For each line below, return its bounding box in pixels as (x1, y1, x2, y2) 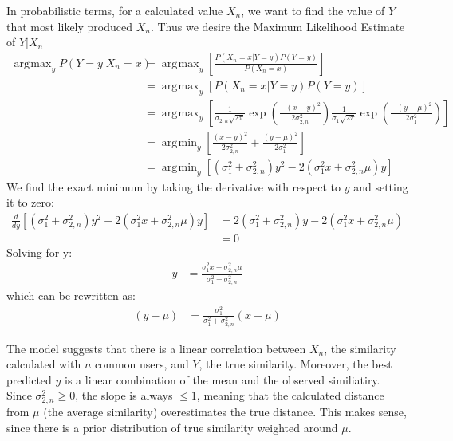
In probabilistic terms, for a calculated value (6, 2, 223, 18)
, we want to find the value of (241, 2, 385, 18)
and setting (353, 178, 408, 195)
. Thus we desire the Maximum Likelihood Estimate (150, 18, 405, 34)
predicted (6, 371, 52, 388)
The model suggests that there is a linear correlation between (6, 340, 306, 356)
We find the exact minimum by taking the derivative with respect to (6, 178, 341, 195)
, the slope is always (75, 387, 173, 404)
